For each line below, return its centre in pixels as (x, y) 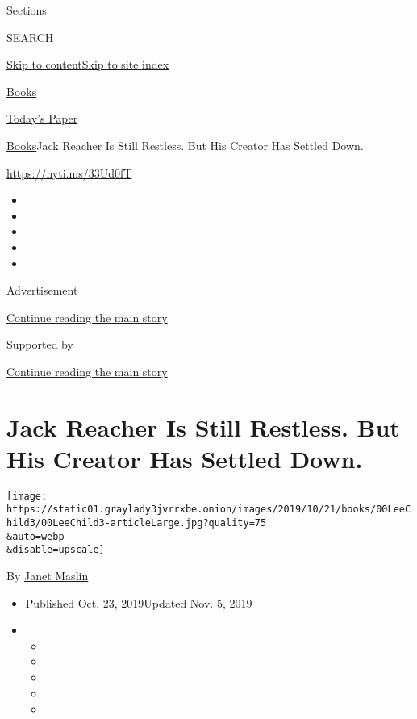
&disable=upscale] (56, 550)
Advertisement (42, 290)
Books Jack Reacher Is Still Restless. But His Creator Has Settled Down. (185, 145)
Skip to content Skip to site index (88, 64)
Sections (27, 10)
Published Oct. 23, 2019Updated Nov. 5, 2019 (139, 602)
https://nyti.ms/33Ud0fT (69, 172)
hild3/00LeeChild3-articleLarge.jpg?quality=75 (137, 523)
